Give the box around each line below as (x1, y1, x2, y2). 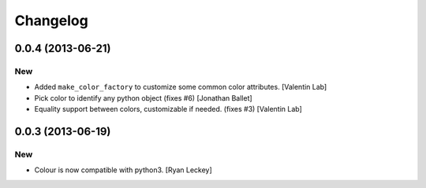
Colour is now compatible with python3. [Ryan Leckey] (34, 165, 212, 175)
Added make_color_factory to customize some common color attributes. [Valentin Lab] (34, 83, 327, 92)
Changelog (14, 12, 88, 29)
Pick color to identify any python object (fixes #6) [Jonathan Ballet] (34, 93, 252, 102)
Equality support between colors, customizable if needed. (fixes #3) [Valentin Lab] (34, 105, 303, 114)
